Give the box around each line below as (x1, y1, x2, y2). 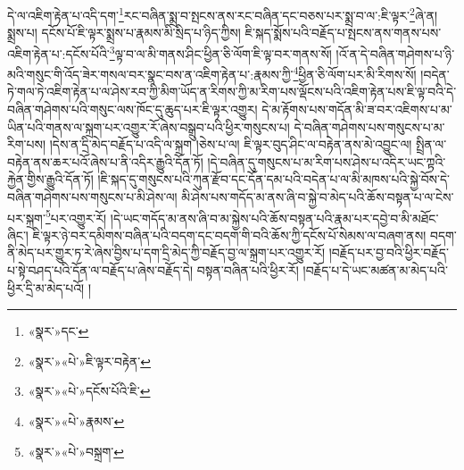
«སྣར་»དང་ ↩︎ (28, 322, 89, 340)
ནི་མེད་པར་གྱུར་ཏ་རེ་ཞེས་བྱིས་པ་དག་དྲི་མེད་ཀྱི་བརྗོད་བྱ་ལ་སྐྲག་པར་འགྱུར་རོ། (7, 243, 326, 262)
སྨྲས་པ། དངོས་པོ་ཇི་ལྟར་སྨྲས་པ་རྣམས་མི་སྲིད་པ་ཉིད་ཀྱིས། (7, 23, 241, 42)
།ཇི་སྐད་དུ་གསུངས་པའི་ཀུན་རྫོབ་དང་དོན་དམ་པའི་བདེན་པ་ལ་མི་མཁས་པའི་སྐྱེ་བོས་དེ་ (97, 170, 451, 189)
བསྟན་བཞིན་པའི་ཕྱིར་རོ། (196, 260, 299, 279)
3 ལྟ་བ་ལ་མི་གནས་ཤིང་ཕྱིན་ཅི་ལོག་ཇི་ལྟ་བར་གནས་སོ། (109, 41, 332, 63)
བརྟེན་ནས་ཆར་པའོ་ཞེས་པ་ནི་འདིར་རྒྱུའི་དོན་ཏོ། (7, 152, 203, 171)
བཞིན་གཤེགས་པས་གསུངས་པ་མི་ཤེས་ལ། (7, 187, 178, 206)
